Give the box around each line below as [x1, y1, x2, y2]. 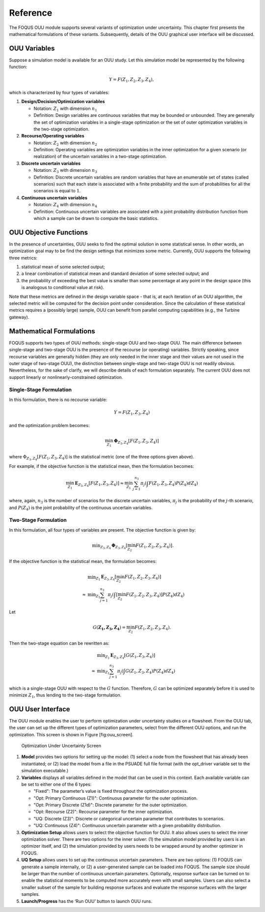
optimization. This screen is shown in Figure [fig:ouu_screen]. [9, 731, 133, 737]
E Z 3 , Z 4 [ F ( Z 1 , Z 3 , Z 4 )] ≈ [75, 481, 124, 488]
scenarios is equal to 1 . [33, 188, 81, 194]
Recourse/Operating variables [21, 133, 84, 139]
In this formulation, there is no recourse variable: [9, 397, 107, 402]
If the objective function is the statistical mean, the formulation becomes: [9, 559, 157, 564]
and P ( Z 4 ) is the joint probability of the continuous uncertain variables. [9, 505, 153, 511]
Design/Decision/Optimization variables [21, 99, 105, 105]
